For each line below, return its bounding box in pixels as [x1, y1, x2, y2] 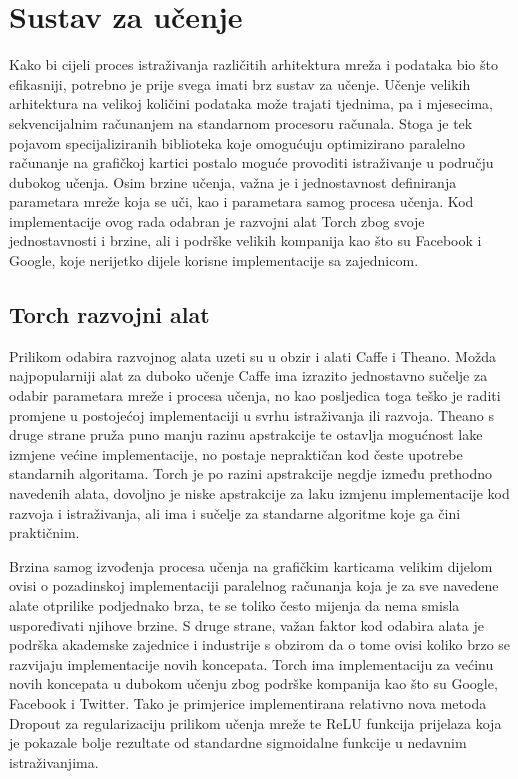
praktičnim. [9, 522, 80, 543]
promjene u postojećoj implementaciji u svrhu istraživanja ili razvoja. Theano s [9, 404, 495, 425]
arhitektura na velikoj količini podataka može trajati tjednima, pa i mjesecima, [9, 93, 494, 114]
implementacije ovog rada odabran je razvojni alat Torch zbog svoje [9, 210, 425, 231]
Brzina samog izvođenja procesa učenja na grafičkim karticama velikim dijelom [9, 555, 493, 576]
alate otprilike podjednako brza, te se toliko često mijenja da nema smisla [9, 594, 460, 615]
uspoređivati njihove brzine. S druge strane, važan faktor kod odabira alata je [9, 614, 484, 635]
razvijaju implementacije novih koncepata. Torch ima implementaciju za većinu [9, 653, 494, 674]
